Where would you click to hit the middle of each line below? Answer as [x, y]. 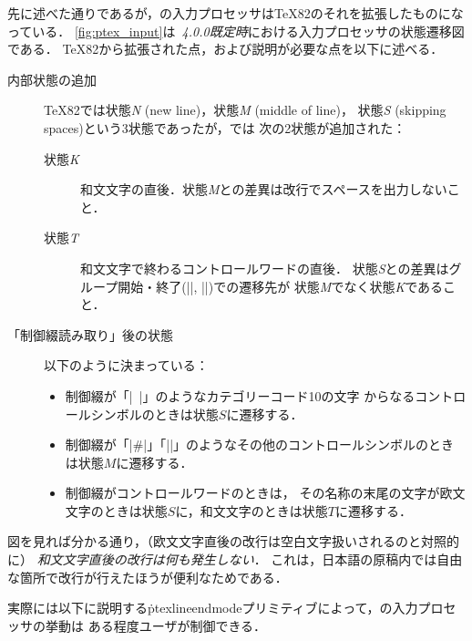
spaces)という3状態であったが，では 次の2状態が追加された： [225, 127]
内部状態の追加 [52, 79]
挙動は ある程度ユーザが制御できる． [156, 625]
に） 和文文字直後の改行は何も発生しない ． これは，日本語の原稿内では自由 [235, 559]
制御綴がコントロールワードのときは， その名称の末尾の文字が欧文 [265, 493]
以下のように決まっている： [126, 365]
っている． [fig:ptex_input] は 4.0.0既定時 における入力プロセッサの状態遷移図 [236, 31]
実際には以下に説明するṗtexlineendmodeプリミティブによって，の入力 [213, 608]
